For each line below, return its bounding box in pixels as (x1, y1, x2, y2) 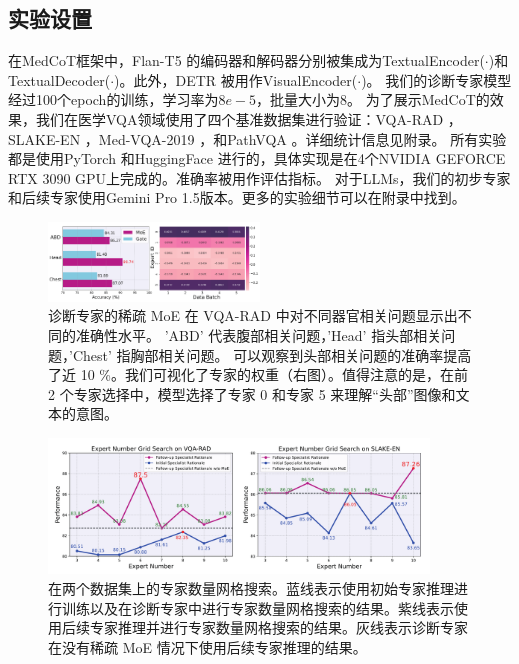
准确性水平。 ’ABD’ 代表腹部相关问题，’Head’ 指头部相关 (75, 325, 442, 346)
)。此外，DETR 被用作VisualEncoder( (114, 69, 358, 90)
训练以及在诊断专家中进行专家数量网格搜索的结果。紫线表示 (61, 597, 454, 618)
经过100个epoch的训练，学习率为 (8, 89, 219, 110)
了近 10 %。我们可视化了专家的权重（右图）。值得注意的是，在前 (48, 364, 468, 385)
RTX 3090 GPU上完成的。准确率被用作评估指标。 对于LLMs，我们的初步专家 (8, 167, 511, 188)
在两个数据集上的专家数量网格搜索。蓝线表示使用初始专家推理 (48, 577, 454, 598)
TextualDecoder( (8, 69, 111, 90)
